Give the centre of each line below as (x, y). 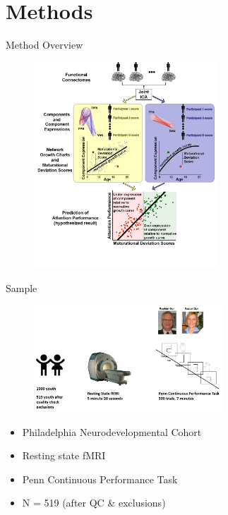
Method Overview (44, 45)
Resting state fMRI (64, 455)
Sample (22, 288)
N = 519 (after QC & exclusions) (94, 503)
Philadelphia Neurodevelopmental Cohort (112, 431)
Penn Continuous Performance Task (100, 479)
